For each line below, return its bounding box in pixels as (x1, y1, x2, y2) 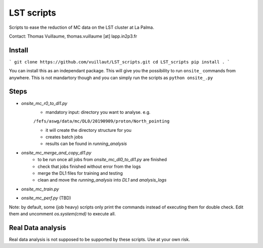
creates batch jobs (45, 134, 83, 140)
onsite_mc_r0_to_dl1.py (21, 100, 68, 106)
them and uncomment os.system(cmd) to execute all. (9, 211, 116, 217)
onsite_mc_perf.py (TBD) (21, 195, 72, 201)
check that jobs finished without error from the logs (38, 164, 141, 169)
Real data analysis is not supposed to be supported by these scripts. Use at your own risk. (9, 236, 190, 242)
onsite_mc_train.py (21, 186, 59, 192)
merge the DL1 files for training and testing (38, 170, 123, 176)
